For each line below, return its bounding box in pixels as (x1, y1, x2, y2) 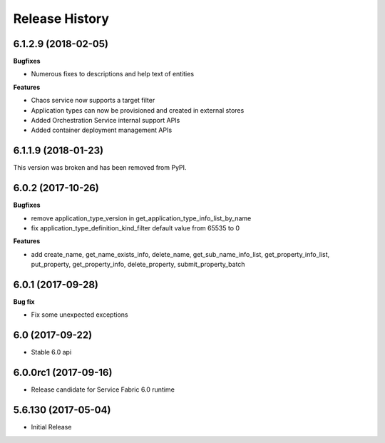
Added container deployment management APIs (31, 126, 173, 135)
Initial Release (31, 423, 72, 432)
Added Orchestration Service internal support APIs (31, 116, 180, 125)
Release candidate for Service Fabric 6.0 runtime (31, 385, 175, 394)
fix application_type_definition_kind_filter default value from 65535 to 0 (31, 224, 240, 232)
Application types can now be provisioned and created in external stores (31, 106, 245, 114)
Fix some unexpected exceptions (31, 310, 128, 319)
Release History (13, 11, 110, 26)
